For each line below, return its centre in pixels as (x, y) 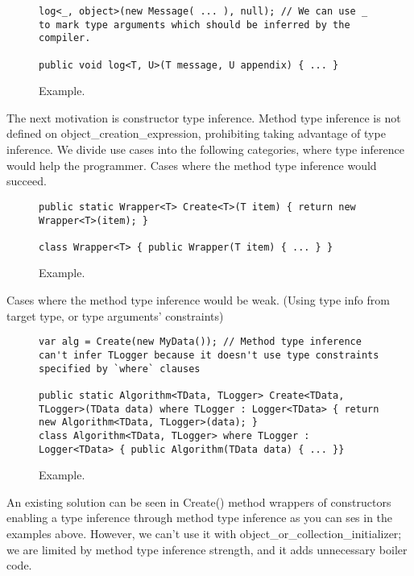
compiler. (65, 38)
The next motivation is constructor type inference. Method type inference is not (204, 117)
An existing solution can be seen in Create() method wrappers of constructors (199, 501)
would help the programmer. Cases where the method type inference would (192, 165)
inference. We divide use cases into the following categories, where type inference (205, 149)
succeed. (27, 181)
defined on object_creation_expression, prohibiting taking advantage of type (196, 133)
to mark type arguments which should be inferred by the (195, 25)
